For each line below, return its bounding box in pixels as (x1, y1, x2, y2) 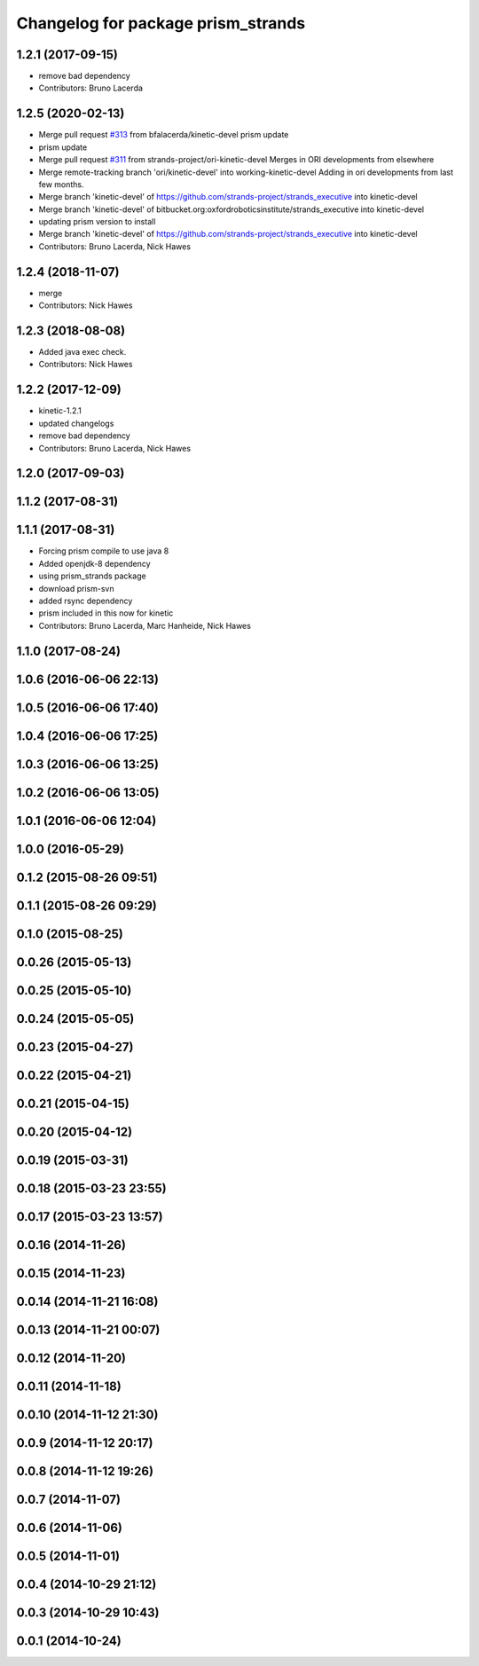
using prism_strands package (38, 570, 146, 581)
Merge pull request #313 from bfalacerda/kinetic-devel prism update (38, 130, 289, 140)
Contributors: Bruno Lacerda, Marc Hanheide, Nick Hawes (38, 620, 252, 631)
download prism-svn (38, 583, 114, 593)
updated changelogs (38, 418, 114, 428)
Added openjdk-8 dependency (38, 558, 151, 569)
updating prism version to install (38, 216, 156, 227)
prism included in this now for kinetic (38, 608, 174, 618)
